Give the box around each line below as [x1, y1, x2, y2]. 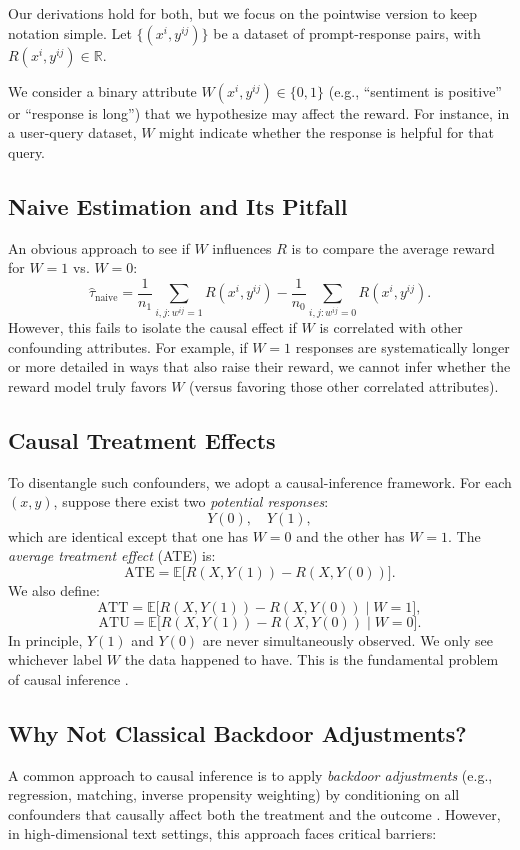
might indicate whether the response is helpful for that [159, 122, 494, 143]
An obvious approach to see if [8, 237, 190, 258]
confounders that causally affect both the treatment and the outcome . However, [8, 803, 501, 824]
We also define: [8, 580, 100, 601]
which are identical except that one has [8, 525, 249, 546]
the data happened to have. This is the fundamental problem [124, 649, 499, 670]
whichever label [8, 649, 103, 670]
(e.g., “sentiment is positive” [328, 80, 502, 101]
